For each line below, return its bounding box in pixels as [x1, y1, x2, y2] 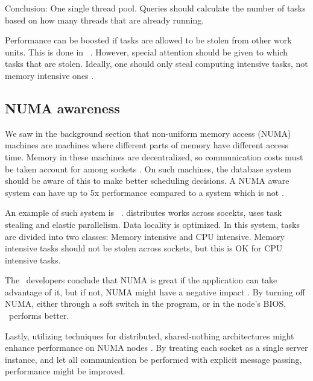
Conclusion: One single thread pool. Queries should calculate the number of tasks [5, 2, 306, 14]
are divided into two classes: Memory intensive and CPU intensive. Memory [5, 230, 285, 242]
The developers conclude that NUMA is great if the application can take [5, 274, 277, 286]
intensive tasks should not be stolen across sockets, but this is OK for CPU [5, 242, 283, 254]
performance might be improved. [5, 365, 125, 377]
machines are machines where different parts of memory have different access [5, 139, 288, 151]
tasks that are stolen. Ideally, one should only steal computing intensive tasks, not [5, 57, 308, 70]
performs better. [8, 309, 69, 322]
